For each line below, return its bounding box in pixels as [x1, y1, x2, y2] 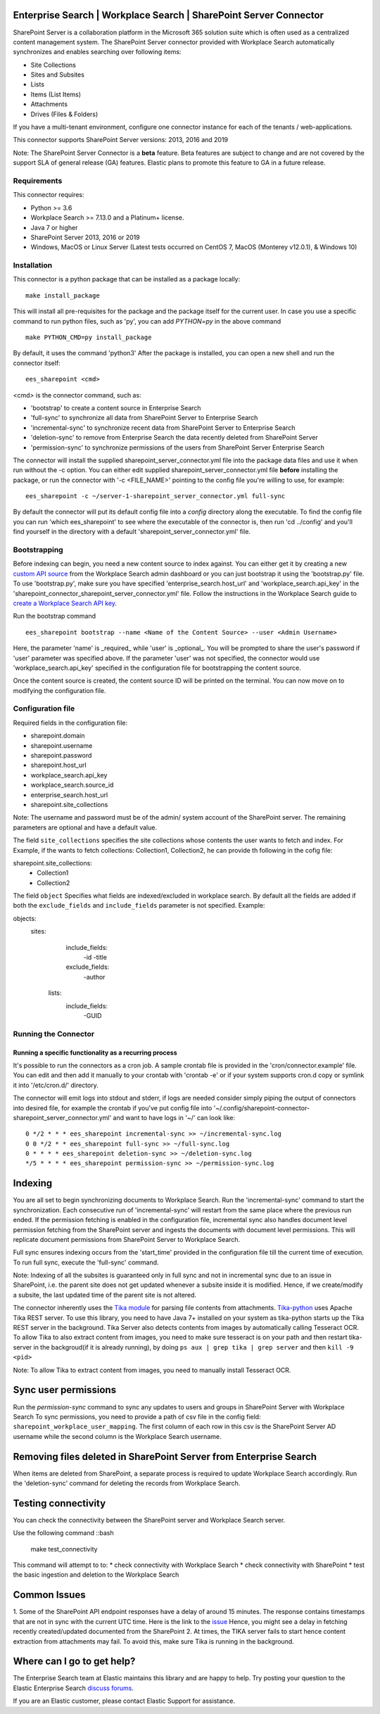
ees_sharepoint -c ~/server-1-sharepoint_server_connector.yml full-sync [25, 493, 286, 500]
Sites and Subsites [30, 70, 84, 79]
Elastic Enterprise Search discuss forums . [13, 1684, 134, 1692]
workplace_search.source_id [30, 781, 114, 789]
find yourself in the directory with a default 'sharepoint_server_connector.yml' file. [13, 528, 251, 536]
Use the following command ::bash [13, 1529, 114, 1537]
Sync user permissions [13, 1384, 116, 1396]
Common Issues [13, 1589, 86, 1601]
